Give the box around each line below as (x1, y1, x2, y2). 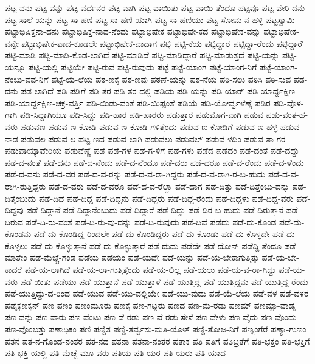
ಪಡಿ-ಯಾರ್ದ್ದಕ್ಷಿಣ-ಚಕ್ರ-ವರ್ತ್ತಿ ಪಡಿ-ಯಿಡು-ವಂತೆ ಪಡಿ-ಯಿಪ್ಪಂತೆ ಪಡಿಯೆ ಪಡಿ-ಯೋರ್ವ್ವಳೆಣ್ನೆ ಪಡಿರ (5, 96, 271, 109)
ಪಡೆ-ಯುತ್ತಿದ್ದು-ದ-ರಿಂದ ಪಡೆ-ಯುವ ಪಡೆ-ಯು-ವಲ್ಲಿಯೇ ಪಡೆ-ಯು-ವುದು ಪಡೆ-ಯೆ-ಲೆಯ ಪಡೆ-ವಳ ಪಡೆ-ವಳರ (5, 287, 309, 300)
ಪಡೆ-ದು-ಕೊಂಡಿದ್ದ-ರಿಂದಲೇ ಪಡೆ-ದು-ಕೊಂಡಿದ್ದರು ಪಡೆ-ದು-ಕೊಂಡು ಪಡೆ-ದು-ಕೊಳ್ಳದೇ (33, 227, 270, 240)
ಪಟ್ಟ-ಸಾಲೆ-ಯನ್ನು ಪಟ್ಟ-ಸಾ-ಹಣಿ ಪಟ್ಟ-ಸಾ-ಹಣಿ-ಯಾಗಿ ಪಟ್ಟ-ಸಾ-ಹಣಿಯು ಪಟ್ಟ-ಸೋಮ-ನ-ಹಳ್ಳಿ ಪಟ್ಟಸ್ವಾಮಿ (5, 13, 295, 26)
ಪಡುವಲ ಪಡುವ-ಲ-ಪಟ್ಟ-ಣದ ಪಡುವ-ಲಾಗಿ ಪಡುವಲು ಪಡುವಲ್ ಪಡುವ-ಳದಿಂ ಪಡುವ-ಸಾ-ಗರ (21, 132, 286, 145)
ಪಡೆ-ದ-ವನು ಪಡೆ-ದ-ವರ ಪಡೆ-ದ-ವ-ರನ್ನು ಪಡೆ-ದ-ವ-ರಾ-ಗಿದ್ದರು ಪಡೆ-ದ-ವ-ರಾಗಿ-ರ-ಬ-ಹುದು (5, 168, 266, 180)
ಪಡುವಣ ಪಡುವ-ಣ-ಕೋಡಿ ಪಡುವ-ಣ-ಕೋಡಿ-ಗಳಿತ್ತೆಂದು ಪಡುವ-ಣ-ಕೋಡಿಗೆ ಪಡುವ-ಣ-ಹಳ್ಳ (20, 120, 278, 132)
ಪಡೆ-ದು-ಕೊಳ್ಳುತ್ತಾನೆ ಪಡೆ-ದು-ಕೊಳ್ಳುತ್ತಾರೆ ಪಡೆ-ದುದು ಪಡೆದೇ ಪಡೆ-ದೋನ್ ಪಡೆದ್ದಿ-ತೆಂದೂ (30, 239, 282, 252)
